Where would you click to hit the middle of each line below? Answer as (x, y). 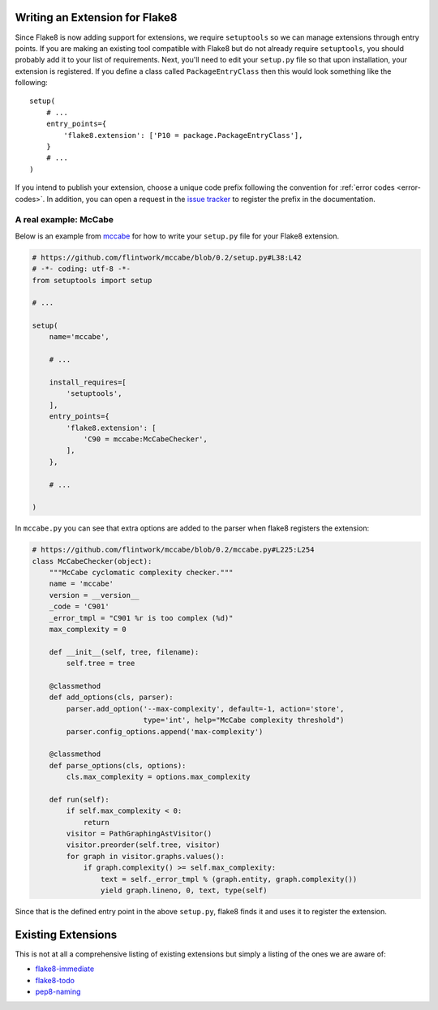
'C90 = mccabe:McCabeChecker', (146, 439)
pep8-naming (58, 992)
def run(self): (79, 799)
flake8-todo (55, 980)
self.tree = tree (101, 664)
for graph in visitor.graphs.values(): (145, 856)
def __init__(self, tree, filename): (124, 652)
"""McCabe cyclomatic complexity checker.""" (141, 573)
